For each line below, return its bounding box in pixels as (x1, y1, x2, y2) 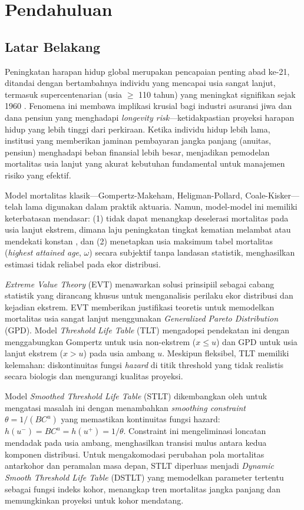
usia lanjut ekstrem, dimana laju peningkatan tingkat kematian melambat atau (5, 223, 291, 236)
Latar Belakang (5, 37, 101, 55)
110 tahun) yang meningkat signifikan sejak (138, 88, 296, 100)
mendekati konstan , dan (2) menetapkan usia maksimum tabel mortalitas (5, 234, 273, 247)
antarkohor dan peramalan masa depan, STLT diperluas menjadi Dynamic (5, 459, 274, 472)
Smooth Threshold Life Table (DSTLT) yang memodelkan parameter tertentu (5, 471, 284, 483)
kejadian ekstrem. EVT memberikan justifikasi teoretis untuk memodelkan (5, 300, 275, 313)
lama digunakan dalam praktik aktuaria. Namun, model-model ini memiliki (25, 200, 298, 213)
